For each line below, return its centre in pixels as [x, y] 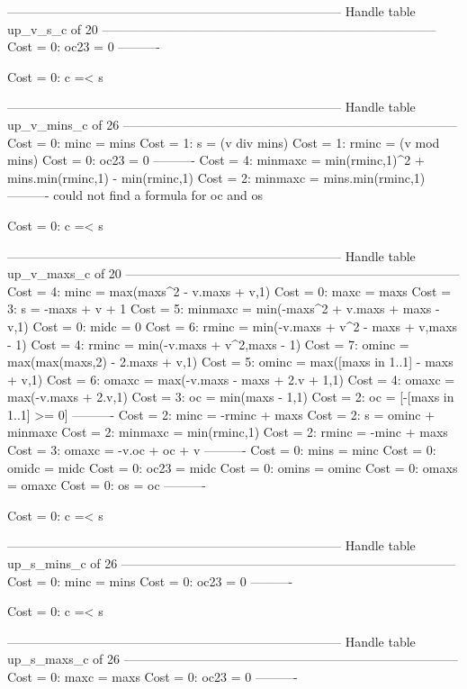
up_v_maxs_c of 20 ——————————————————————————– [233, 273]
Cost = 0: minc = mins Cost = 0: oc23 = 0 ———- [150, 580]
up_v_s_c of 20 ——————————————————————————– [222, 28]
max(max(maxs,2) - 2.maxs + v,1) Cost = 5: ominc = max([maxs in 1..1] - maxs [230, 362]
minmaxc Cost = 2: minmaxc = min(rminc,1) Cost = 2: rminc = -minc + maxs [228, 432]
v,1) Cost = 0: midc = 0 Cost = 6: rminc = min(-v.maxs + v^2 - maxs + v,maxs [233, 326]
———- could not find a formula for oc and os [135, 195]
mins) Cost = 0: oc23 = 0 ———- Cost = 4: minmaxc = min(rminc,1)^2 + [216, 160]
